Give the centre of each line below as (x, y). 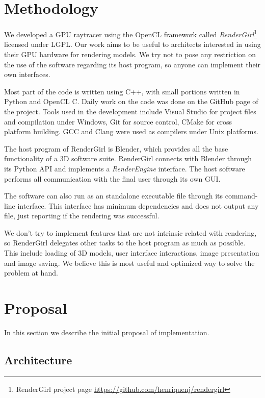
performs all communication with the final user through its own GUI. (112, 178)
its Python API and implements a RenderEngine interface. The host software (125, 168)
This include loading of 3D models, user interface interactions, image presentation (132, 253)
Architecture (38, 359)
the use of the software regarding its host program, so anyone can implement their (132, 64)
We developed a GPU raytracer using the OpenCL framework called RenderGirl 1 (131, 33)
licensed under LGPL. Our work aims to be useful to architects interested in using (132, 44)
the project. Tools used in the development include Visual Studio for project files (130, 111)
